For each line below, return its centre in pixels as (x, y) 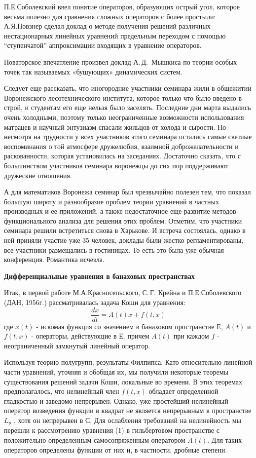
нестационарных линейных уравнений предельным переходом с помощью (115, 35)
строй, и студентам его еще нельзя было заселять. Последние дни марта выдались (128, 107)
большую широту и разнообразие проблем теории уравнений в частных (111, 201)
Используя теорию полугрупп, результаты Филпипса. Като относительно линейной (128, 362)
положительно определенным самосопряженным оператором (95, 440)
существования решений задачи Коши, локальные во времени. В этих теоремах (123, 381)
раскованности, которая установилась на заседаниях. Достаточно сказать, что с (122, 156)
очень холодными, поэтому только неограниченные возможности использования (124, 117)
